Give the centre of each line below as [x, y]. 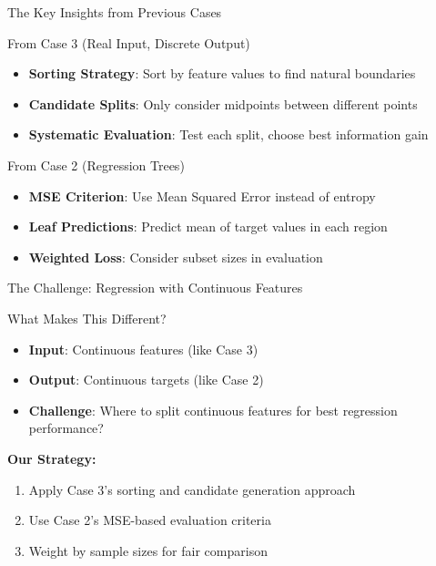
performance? [66, 428]
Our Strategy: [52, 458]
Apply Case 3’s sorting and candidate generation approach [192, 489]
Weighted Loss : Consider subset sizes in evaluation [176, 257]
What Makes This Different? [87, 318]
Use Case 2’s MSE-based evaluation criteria [150, 520]
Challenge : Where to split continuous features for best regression [213, 410]
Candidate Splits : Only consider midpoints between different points [223, 103]
